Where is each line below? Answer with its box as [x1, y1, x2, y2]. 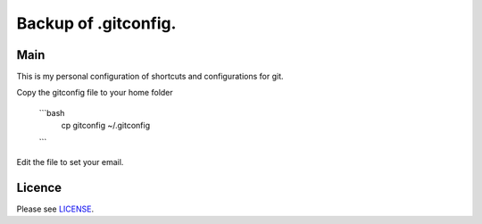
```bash [38, 107, 65, 118]
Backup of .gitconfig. [16, 13, 177, 33]
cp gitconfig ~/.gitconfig [61, 120, 151, 131]
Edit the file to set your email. [16, 157, 124, 168]
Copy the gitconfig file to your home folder [16, 87, 173, 98]
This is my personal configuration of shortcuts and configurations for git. [16, 71, 285, 82]
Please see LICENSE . [16, 203, 94, 214]
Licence [16, 179, 62, 195]
